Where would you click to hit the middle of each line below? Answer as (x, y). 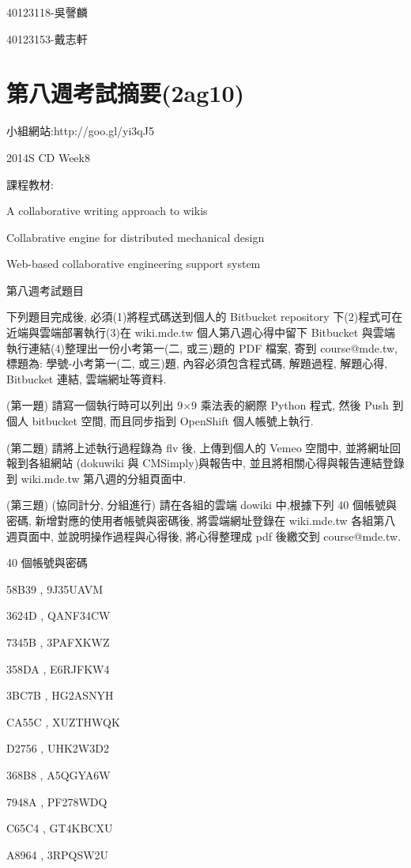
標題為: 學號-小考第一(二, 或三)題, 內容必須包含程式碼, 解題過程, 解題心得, (197, 363)
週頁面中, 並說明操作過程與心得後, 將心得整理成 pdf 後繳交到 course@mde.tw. (204, 536)
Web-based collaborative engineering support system (134, 264)
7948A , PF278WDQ (57, 801)
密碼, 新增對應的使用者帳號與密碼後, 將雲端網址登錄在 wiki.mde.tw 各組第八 (201, 520)
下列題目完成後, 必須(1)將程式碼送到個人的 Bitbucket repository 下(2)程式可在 (205, 317)
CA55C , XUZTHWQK (63, 721)
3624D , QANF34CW (58, 615)
